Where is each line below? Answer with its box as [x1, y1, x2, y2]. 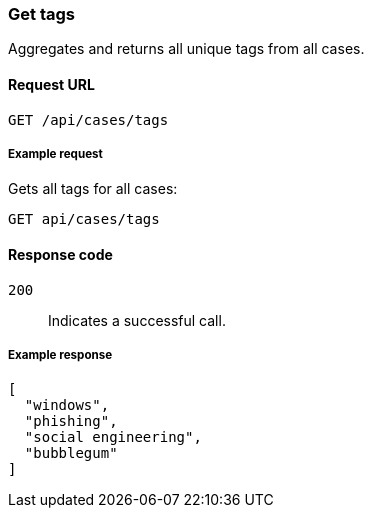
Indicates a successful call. [48, 311, 226, 329]
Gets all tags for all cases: [8, 180, 178, 198]
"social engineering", [24, 429, 202, 446]
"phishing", [24, 413, 118, 430]
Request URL [8, 75, 95, 93]
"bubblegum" [24, 445, 118, 462]
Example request [8, 146, 103, 161]
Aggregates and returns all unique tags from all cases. [8, 40, 365, 58]
